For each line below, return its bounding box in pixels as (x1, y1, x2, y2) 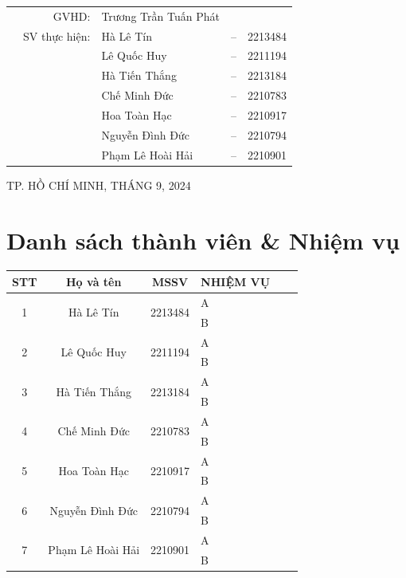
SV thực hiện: (23, 27, 91, 44)
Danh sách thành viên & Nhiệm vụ (6, 223, 400, 256)
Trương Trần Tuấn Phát (101, 7, 220, 24)
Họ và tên (66, 273, 122, 289)
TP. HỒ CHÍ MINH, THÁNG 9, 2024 (6, 176, 191, 193)
